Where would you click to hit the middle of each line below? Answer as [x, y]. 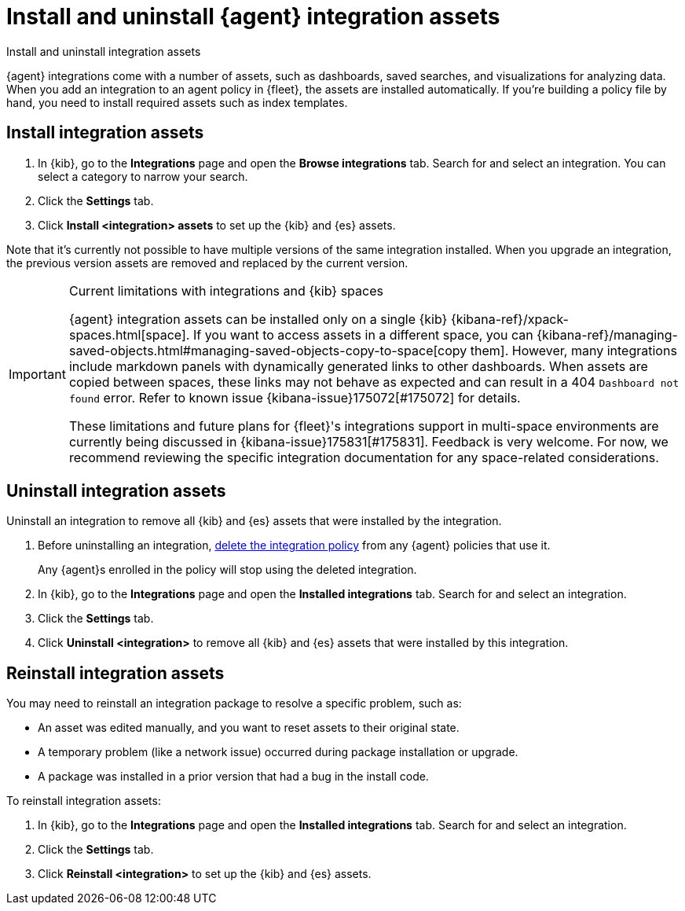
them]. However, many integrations [573, 350]
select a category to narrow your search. [143, 176]
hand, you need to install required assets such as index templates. [177, 102]
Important [37, 374]
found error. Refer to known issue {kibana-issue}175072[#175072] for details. [295, 397]
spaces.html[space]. [129, 334]
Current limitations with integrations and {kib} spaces [226, 290]
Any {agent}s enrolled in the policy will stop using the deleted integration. [227, 570]
